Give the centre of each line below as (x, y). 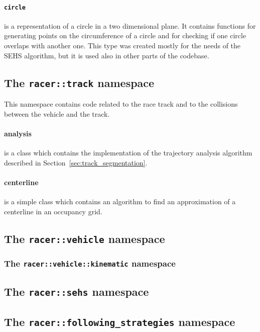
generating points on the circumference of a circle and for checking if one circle (125, 35)
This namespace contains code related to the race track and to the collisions (121, 104)
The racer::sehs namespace (77, 292)
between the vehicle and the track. (57, 113)
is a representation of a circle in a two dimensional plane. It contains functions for (130, 25)
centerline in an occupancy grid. (53, 211)
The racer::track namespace (79, 82)
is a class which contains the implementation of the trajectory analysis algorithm (128, 152)
